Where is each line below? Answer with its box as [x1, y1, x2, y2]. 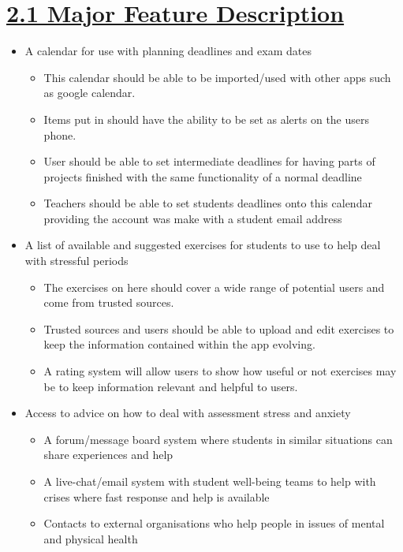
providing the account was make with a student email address [43, 210, 342, 226]
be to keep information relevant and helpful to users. [43, 378, 298, 394]
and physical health [43, 530, 138, 546]
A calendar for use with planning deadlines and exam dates [24, 43, 312, 59]
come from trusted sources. [43, 294, 174, 311]
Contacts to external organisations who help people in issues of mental [43, 515, 385, 531]
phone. [43, 126, 76, 143]
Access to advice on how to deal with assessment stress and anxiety [24, 405, 351, 421]
